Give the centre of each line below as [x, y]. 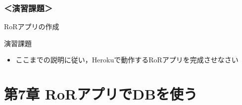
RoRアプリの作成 [32, 26]
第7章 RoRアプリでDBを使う [101, 94]
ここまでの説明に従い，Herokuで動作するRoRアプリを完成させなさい [127, 60]
